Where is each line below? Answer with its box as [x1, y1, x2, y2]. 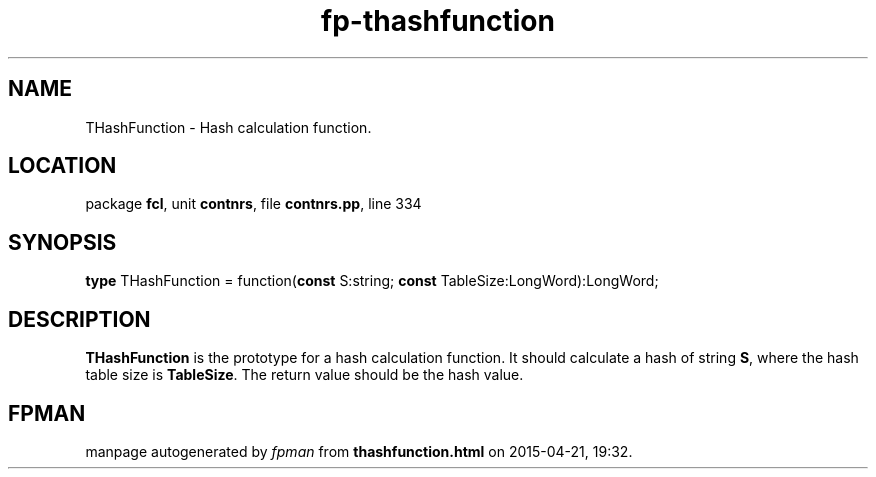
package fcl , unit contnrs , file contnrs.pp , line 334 [85, 195, 422, 213]
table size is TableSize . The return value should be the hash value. [85, 366, 524, 384]
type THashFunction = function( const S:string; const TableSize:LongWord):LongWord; [85, 272, 659, 290]
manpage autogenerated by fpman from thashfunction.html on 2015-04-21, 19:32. [85, 442, 633, 460]
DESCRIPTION [8, 306, 151, 332]
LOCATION [8, 153, 117, 179]
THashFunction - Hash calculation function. [85, 118, 372, 136]
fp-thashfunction [321, 4, 555, 38]
